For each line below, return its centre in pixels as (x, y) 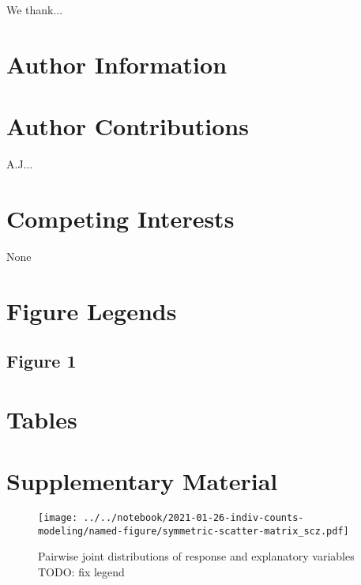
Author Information (117, 64)
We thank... (35, 9)
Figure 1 (41, 361)
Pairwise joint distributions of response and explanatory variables (196, 556)
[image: (58, 518)
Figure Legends (92, 310)
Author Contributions (128, 126)
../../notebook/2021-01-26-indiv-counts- (194, 518)
